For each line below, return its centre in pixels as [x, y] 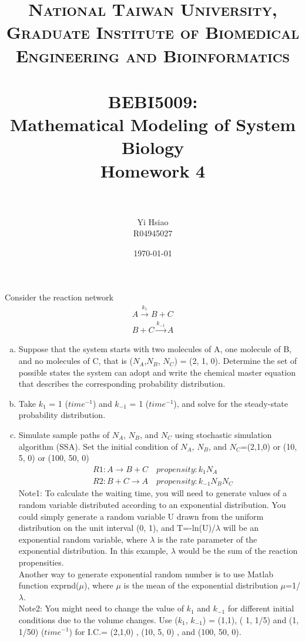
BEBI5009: [153, 101]
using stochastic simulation [223, 435]
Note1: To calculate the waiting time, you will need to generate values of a [153, 493]
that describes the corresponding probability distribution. [122, 384]
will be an [241, 528]
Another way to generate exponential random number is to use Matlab [146, 574]
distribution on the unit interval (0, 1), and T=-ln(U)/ [117, 528]
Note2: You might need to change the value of [101, 608]
